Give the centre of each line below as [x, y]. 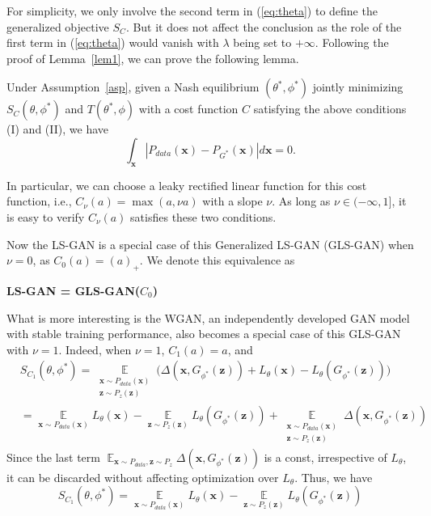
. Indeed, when [95, 349]
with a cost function [188, 109]
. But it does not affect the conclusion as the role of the [264, 26]
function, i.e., [39, 201]
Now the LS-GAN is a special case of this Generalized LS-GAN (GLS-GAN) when [210, 244]
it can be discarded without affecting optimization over [143, 477]
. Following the [352, 42]
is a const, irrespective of [325, 457]
